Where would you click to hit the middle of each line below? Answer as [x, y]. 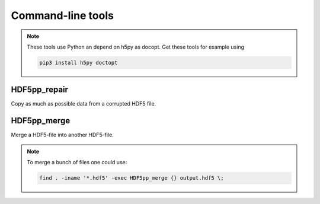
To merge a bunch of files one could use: [77, 162]
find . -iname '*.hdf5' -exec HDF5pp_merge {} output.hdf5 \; [132, 178]
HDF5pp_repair [39, 90]
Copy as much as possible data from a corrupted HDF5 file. [84, 104]
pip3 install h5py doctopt [79, 63]
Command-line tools [62, 15]
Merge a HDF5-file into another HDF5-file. [62, 135]
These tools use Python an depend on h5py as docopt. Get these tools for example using [135, 47]
